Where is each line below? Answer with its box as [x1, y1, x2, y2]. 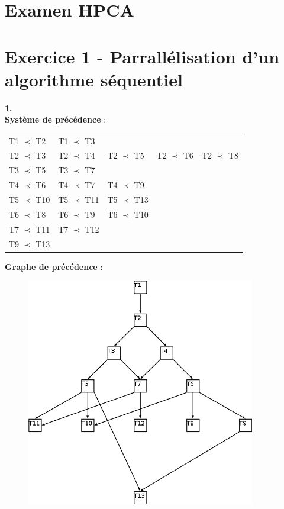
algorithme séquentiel [5, 67, 183, 91]
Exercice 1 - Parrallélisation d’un [5, 44, 280, 68]
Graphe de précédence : [5, 260, 103, 272]
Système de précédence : [5, 113, 106, 125]
